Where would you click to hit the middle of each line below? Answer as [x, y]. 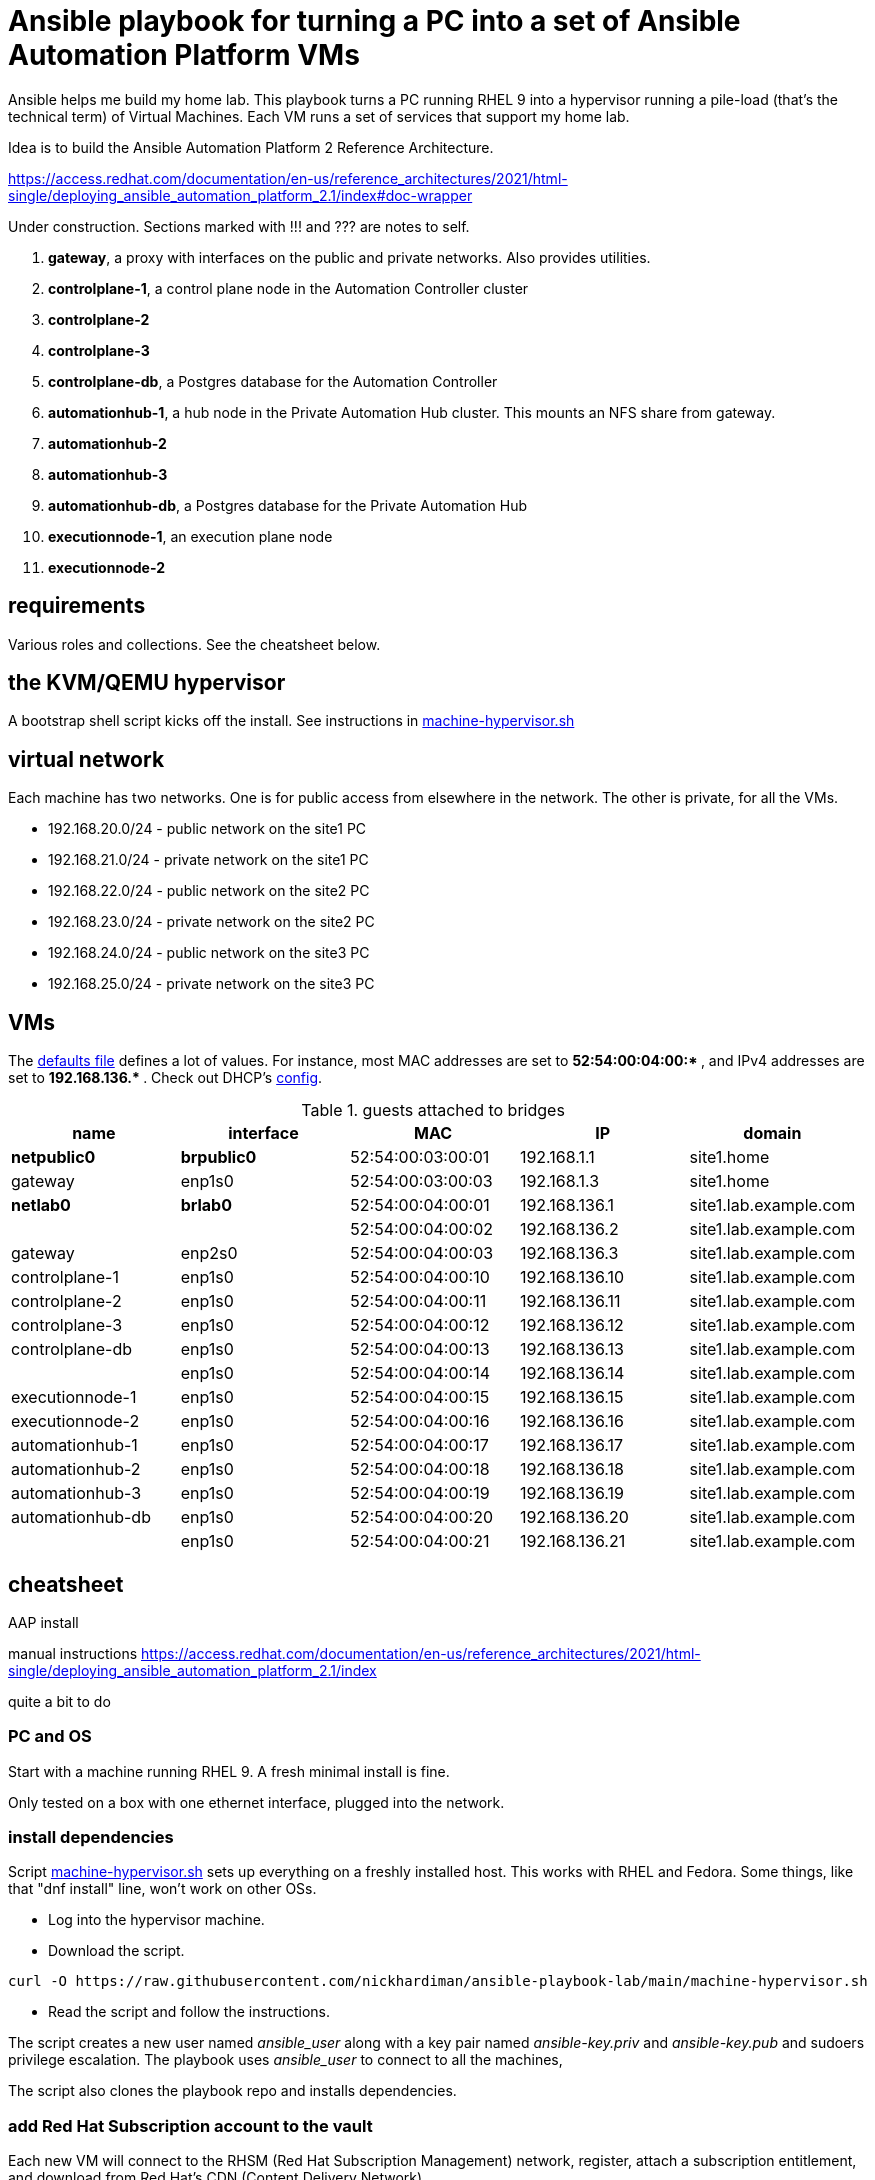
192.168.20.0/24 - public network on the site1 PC [207, 829]
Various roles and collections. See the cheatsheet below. [194, 644]
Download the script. [116, 1951]
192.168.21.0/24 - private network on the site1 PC [208, 860]
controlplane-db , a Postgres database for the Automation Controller [273, 381]
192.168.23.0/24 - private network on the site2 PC [211, 922]
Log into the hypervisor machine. [156, 1920]
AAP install [43, 1622]
